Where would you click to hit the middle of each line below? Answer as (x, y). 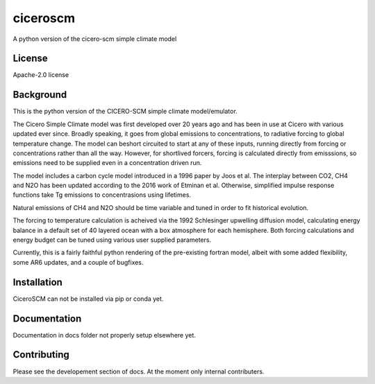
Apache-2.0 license (41, 75)
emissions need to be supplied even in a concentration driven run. (107, 163)
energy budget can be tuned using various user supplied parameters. (112, 240)
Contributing (41, 355)
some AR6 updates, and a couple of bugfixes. (78, 262)
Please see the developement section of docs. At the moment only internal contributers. (139, 372)
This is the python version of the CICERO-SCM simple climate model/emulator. (125, 112)
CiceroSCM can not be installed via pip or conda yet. (88, 299)
